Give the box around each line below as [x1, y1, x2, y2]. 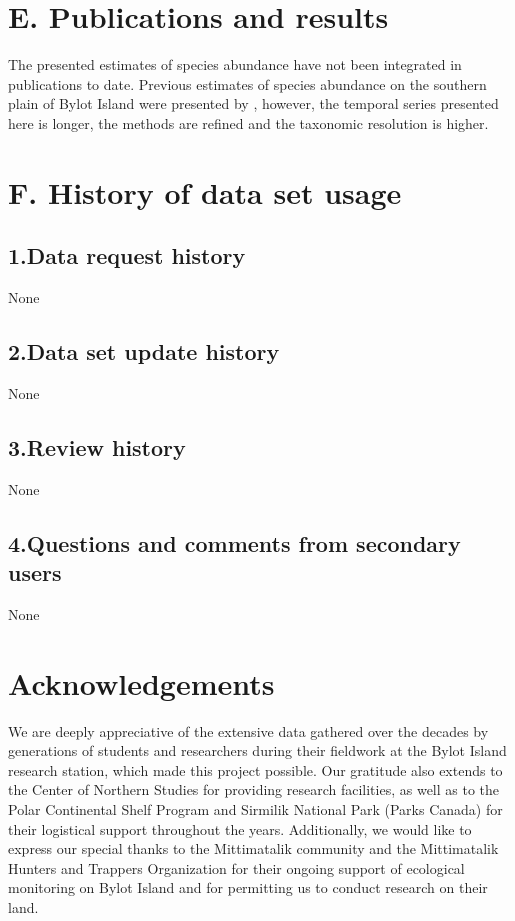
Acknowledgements [8, 662, 275, 703]
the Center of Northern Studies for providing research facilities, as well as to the [8, 779, 500, 800]
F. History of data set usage [8, 171, 402, 212]
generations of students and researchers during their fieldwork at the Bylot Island [8, 740, 507, 761]
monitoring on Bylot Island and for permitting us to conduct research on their [8, 877, 488, 898]
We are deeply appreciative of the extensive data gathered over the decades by [8, 720, 489, 741]
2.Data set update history [8, 336, 280, 367]
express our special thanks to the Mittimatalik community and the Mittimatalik [8, 838, 499, 859]
